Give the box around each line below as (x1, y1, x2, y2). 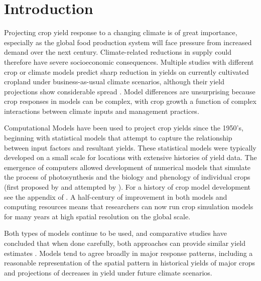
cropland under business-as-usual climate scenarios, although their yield (4, 76, 225, 87)
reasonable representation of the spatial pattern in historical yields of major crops (4, 257, 255, 268)
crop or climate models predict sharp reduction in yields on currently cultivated (4, 66, 249, 77)
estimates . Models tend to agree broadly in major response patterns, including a (4, 247, 253, 258)
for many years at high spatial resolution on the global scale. (4, 211, 191, 221)
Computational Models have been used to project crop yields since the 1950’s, (4, 122, 243, 133)
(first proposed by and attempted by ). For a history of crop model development (4, 182, 251, 192)
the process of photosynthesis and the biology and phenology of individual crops (4, 172, 250, 182)
